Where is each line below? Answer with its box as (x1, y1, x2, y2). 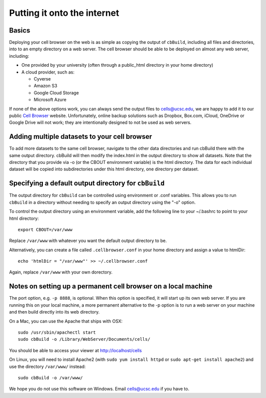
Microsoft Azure (33, 97, 66, 103)
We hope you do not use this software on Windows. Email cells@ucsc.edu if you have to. (9, 386, 190, 392)
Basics (9, 26, 31, 35)
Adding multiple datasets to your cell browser (9, 132, 152, 141)
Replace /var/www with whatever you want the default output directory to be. (9, 238, 167, 244)
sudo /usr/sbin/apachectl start (18, 329, 96, 335)
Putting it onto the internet (9, 7, 119, 18)
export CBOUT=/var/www (18, 227, 73, 232)
